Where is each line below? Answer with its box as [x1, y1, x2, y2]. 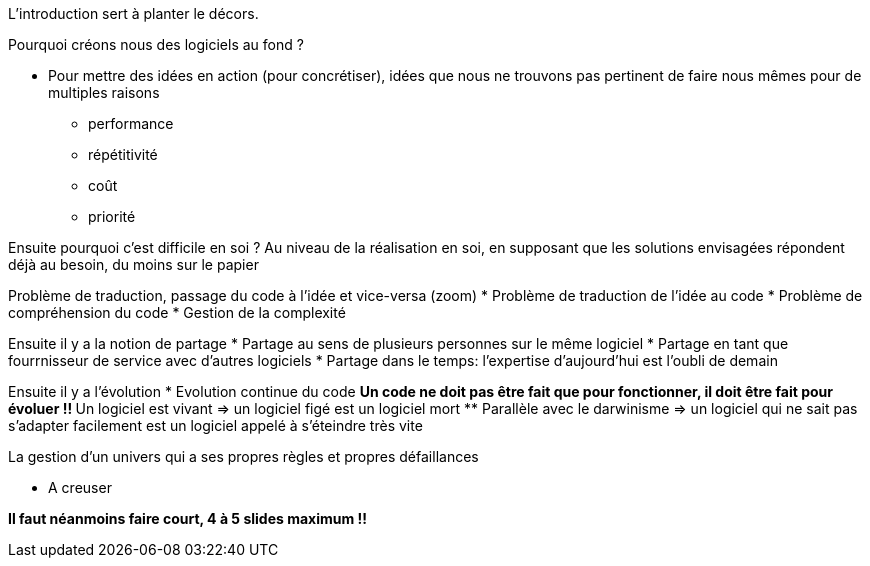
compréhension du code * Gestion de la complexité [8, 304, 346, 321]
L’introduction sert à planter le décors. [8, 5, 259, 22]
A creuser [48, 479, 112, 496]
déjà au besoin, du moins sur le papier [8, 256, 259, 273]
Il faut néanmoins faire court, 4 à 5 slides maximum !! [8, 510, 367, 527]
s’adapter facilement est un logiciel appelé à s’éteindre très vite [8, 417, 423, 434]
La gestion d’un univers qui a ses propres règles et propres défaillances [8, 448, 479, 465]
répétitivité [88, 146, 158, 163]
